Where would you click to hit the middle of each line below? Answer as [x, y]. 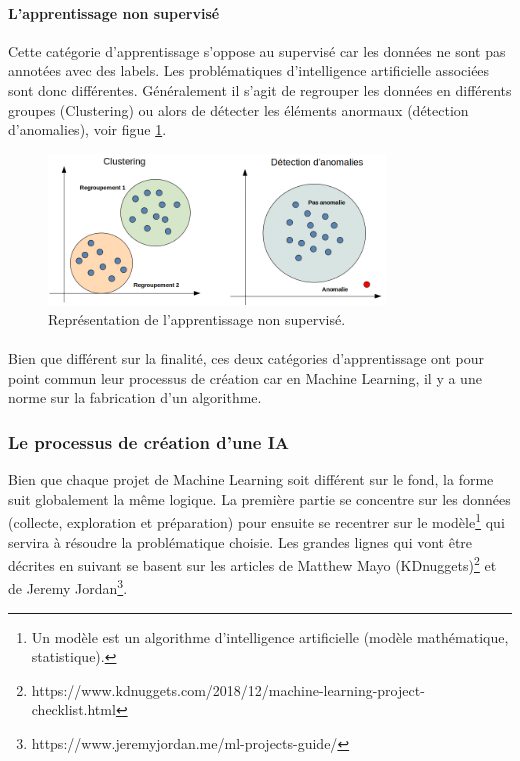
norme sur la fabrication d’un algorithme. [135, 397]
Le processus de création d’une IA [149, 441]
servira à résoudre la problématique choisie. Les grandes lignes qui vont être [240, 541]
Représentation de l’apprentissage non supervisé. [197, 318]
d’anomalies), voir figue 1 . [87, 129]
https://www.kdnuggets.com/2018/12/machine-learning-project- [228, 689]
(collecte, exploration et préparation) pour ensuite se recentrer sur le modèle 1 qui [256, 520]
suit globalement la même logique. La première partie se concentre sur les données [259, 498]
